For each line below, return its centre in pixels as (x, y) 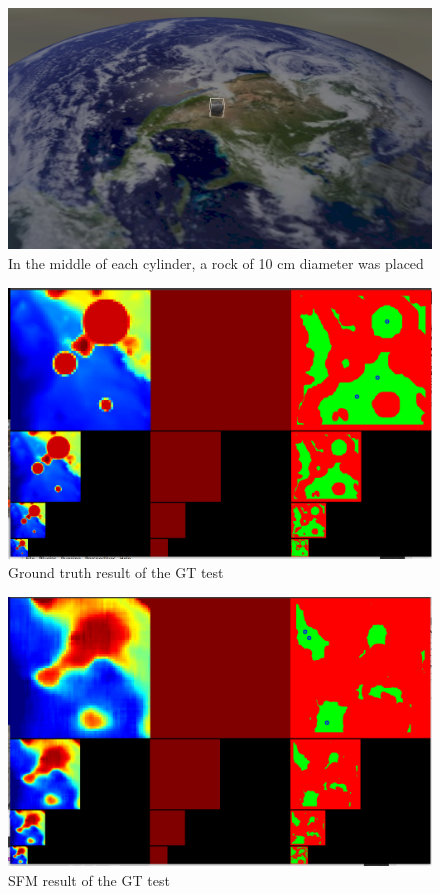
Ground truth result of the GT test (116, 572)
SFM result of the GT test (89, 879)
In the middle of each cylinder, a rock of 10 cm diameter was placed (216, 262)
